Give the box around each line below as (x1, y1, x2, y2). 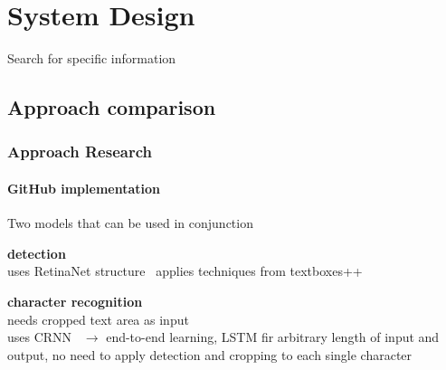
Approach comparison (7, 93, 216, 121)
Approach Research (7, 140, 152, 163)
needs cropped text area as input (7, 309, 189, 328)
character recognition (7, 291, 143, 310)
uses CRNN (7, 327, 72, 346)
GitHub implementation (7, 178, 160, 197)
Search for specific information (7, 49, 176, 68)
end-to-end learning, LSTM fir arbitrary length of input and (106, 327, 440, 346)
